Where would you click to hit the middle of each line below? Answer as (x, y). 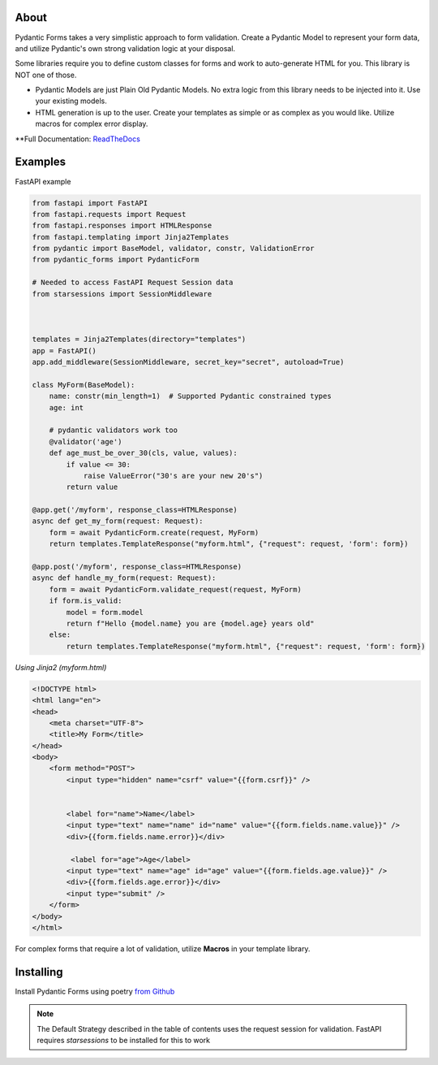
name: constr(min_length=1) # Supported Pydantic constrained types (190, 396)
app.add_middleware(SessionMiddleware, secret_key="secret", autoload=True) (188, 362)
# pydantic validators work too (114, 430)
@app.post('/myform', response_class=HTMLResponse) (137, 567)
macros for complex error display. (92, 124)
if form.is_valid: (86, 601)
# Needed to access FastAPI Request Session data (133, 283)
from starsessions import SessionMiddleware (122, 294)
